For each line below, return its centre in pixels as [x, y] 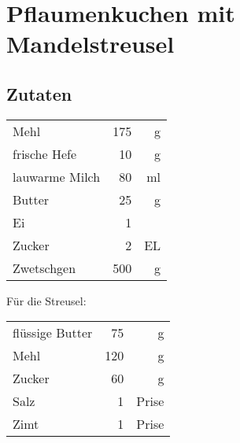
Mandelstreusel [90, 44]
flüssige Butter [53, 333]
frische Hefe [45, 153]
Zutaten [39, 93]
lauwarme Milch [57, 176]
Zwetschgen [44, 268]
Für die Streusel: [46, 300]
